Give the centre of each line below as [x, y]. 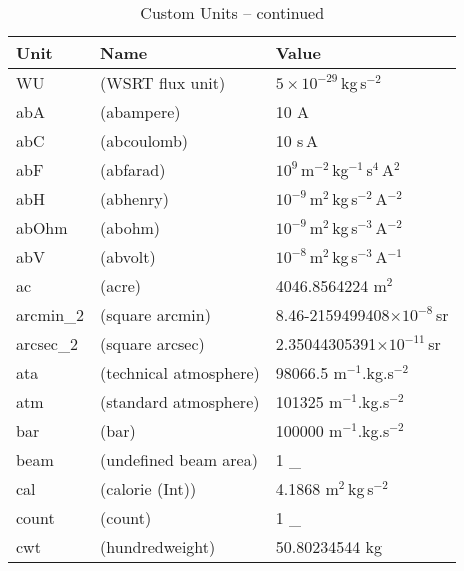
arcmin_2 [50, 314]
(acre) [120, 285]
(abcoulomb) [144, 140]
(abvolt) [128, 256]
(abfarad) [133, 169]
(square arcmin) [155, 314]
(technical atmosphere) [180, 372]
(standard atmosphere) [180, 401]
